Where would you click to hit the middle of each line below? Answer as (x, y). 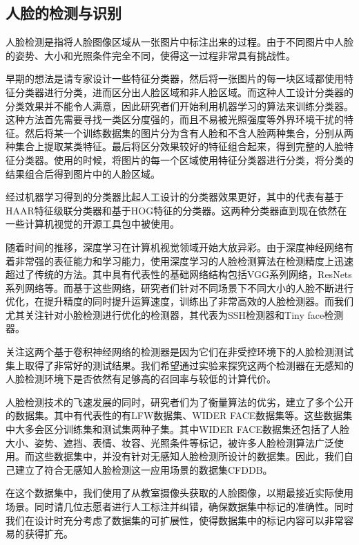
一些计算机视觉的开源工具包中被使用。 (93, 224)
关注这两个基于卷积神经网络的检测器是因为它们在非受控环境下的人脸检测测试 (179, 352)
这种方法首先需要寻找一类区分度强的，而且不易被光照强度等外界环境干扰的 (175, 119)
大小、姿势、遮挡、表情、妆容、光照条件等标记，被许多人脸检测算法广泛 (170, 442)
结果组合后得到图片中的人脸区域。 (83, 173)
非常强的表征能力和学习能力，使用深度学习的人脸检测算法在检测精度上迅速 (184, 260)
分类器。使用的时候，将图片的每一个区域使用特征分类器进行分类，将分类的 (184, 159)
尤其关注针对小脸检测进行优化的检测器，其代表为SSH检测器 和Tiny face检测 (175, 314)
